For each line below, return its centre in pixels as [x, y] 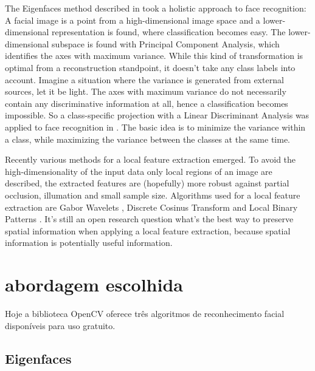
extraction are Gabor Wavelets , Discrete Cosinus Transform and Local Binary [151, 207]
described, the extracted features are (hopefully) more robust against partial [147, 183]
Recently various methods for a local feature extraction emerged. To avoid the [151, 159]
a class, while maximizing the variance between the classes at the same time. [147, 139]
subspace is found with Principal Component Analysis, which [166, 43]
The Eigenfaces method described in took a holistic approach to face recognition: [156, 8]
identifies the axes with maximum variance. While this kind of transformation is [154, 56]
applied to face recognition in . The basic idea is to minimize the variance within [155, 127]
